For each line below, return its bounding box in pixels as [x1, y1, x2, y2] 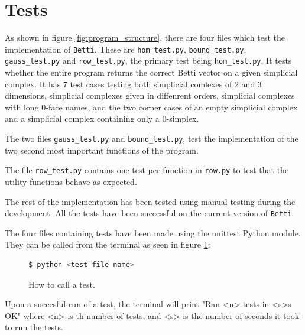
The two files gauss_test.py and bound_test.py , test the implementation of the [5, 132, 298, 144]
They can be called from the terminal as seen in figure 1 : [5, 238, 210, 251]
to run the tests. [5, 321, 63, 333]
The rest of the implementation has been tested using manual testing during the [5, 195, 296, 207]
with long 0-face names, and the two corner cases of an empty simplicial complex [5, 100, 298, 113]
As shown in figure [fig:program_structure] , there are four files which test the [5, 31, 285, 44]
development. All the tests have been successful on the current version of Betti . [5, 207, 294, 219]
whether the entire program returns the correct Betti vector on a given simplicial [5, 66, 298, 79]
